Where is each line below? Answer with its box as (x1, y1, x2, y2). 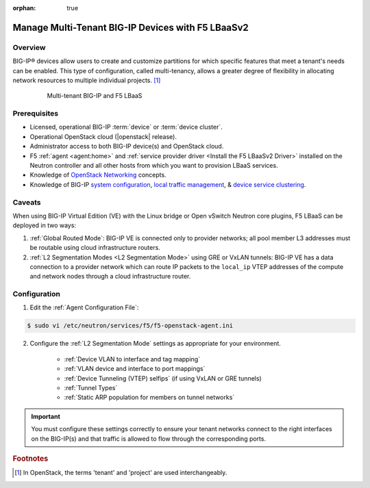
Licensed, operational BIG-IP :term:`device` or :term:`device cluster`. (29, 123, 223, 131)
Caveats (12, 197, 41, 207)
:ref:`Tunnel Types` (64, 383, 118, 391)
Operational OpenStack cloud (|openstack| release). (29, 132, 177, 140)
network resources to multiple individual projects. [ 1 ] (12, 76, 161, 84)
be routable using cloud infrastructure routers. (29, 244, 160, 252)
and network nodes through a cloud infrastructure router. (29, 272, 191, 281)
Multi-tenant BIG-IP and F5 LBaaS (47, 92, 143, 100)
